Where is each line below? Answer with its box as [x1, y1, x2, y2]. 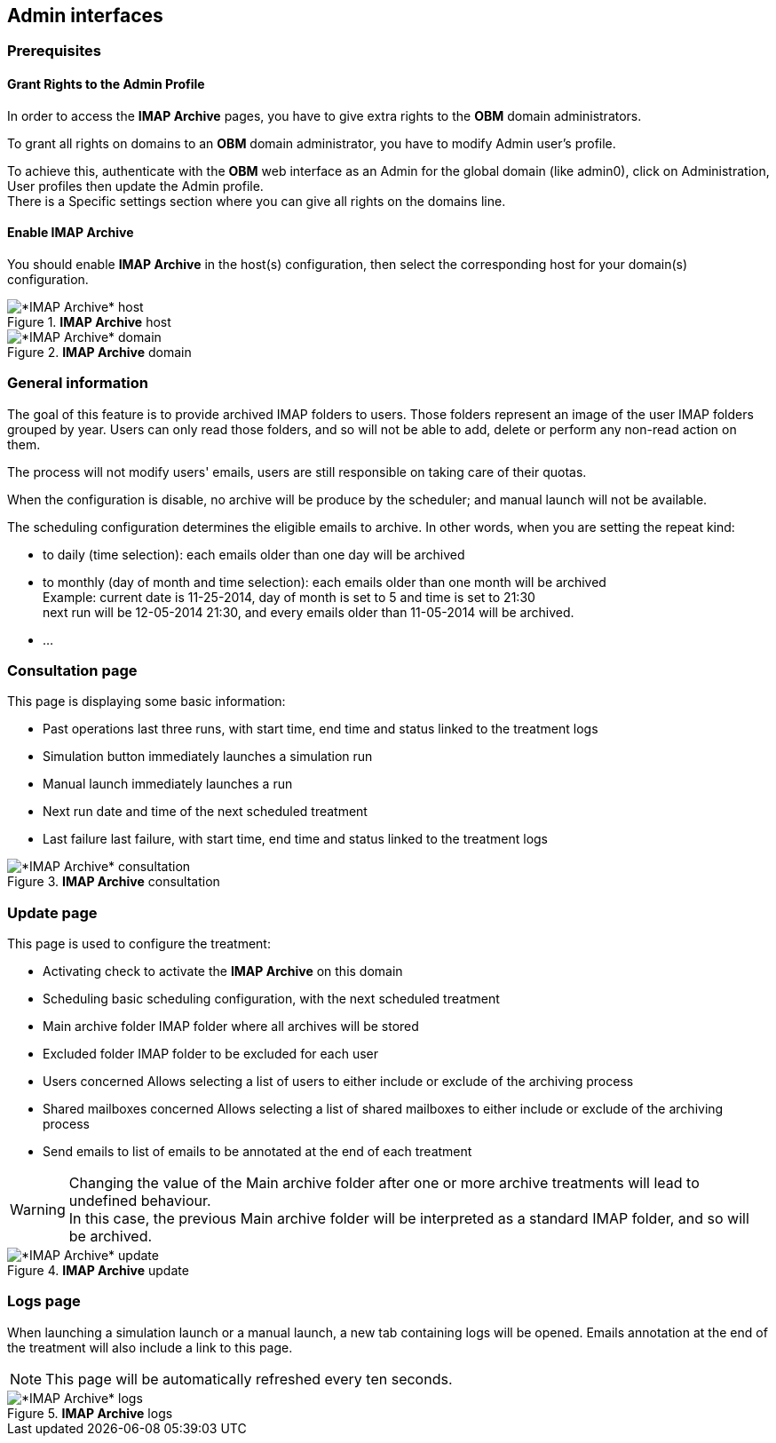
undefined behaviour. [68, 1192, 211, 1210]
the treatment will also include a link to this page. [7, 1339, 293, 1355]
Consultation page [7, 661, 138, 679]
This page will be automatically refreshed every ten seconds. [45, 1369, 453, 1388]
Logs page [7, 1292, 81, 1311]
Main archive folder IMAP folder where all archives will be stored [43, 1019, 419, 1035]
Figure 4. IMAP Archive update [7, 1263, 189, 1279]
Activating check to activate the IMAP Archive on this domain [43, 963, 403, 979]
